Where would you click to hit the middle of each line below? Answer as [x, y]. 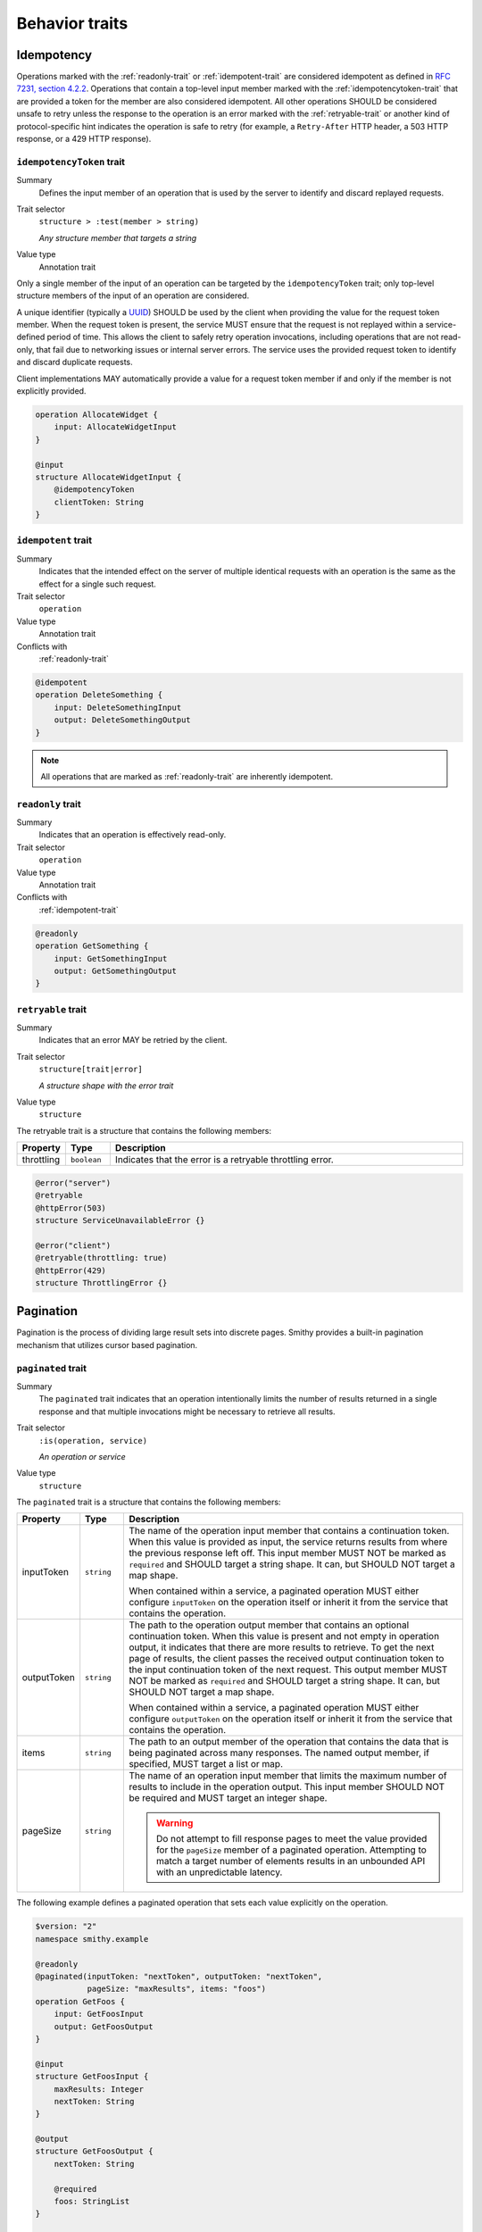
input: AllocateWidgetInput [116, 427]
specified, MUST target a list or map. [206, 1764]
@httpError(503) [71, 1208]
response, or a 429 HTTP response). [84, 139]
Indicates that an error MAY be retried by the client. [133, 1040]
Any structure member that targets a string [118, 237]
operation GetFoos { [80, 2001]
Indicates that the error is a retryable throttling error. [224, 1160]
